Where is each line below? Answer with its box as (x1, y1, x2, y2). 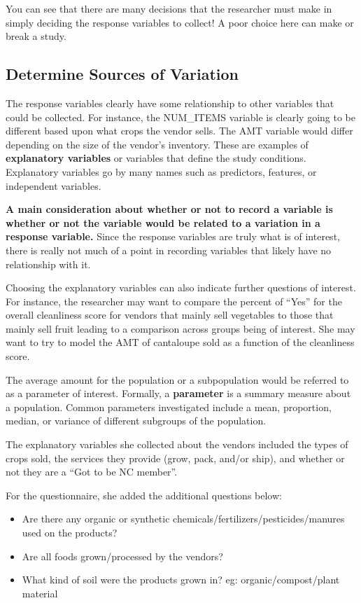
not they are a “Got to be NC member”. (6, 464, 178, 479)
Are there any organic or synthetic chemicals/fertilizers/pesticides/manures (22, 511, 345, 526)
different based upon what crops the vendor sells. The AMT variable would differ (6, 123, 353, 138)
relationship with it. (6, 256, 91, 271)
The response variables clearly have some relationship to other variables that (6, 95, 334, 110)
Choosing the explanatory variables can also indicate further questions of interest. (6, 280, 356, 295)
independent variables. (6, 178, 101, 193)
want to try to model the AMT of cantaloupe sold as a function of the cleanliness (6, 335, 355, 349)
